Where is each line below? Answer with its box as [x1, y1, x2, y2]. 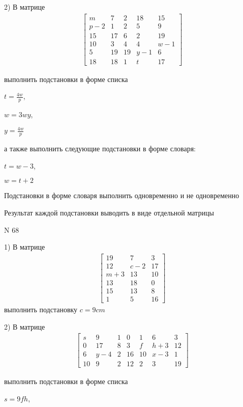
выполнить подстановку [4, 304, 78, 314]
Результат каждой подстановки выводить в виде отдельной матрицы [4, 207, 214, 218]
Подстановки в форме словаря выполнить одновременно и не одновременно [4, 190, 239, 201]
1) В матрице [4, 241, 45, 252]
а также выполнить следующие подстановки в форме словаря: [4, 143, 196, 154]
